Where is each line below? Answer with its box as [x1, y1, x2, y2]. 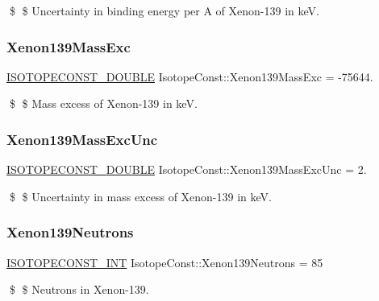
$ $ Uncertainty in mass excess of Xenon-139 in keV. [9, 188, 272, 204]
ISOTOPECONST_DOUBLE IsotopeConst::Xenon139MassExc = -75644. [6, 68, 373, 85]
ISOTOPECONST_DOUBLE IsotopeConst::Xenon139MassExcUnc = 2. [6, 161, 367, 178]
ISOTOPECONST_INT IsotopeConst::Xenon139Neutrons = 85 [6, 254, 323, 270]
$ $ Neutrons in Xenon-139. [9, 281, 149, 298]
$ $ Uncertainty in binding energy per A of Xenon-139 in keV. [9, 2, 319, 19]
